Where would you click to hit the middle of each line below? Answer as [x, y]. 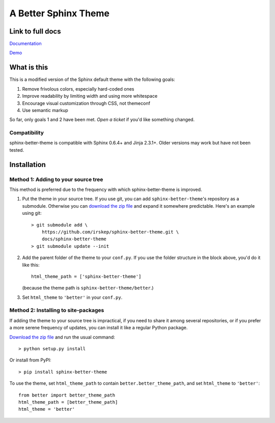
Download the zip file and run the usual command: [62, 337]
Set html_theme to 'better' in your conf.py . [72, 297]
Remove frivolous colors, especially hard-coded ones [78, 89]
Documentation [25, 44]
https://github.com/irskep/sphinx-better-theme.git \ [110, 232]
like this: [31, 265]
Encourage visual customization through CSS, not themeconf [86, 103]
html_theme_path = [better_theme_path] [68, 402]
